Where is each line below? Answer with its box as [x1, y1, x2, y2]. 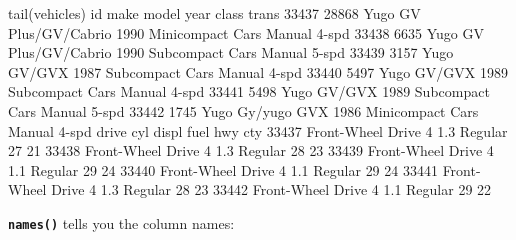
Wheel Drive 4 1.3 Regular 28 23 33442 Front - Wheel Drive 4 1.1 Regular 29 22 [8, 179, 492, 200]
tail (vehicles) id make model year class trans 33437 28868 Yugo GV [8, 3, 421, 23]
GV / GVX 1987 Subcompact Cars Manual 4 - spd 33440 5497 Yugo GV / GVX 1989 [8, 61, 508, 82]
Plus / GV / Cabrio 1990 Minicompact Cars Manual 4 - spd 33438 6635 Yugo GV [8, 22, 484, 43]
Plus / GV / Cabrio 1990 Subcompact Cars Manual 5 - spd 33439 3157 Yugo [8, 42, 454, 63]
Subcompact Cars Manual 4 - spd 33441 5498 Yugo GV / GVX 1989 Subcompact [8, 81, 490, 102]
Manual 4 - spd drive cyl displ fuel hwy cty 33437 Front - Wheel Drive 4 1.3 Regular [8, 120, 508, 141]
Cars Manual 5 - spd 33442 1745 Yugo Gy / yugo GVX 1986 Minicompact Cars [8, 100, 479, 121]
